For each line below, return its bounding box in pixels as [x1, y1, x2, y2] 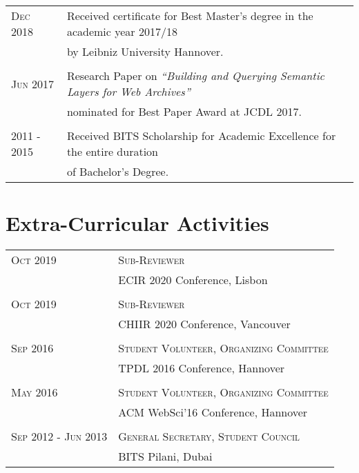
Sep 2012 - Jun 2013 [11, 428, 108, 445]
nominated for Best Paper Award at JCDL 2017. [66, 103, 302, 119]
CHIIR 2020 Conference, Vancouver [118, 316, 291, 332]
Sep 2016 [11, 340, 54, 356]
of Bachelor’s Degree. [66, 163, 169, 179]
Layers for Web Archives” [66, 83, 191, 99]
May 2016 [11, 384, 58, 401]
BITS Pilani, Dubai [118, 448, 213, 465]
